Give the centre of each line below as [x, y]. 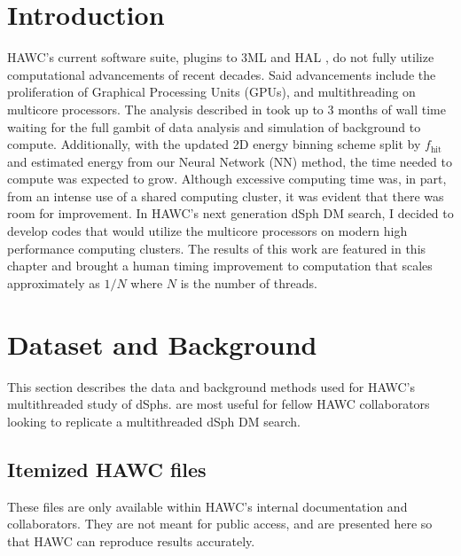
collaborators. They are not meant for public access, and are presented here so [220, 524]
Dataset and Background [162, 344]
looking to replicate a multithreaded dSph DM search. [154, 421]
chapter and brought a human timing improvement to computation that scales [220, 266]
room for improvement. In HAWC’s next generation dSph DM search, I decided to [230, 213]
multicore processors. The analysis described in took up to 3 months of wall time [227, 109]
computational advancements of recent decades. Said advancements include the [222, 74]
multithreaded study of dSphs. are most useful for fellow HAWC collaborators [219, 404]
